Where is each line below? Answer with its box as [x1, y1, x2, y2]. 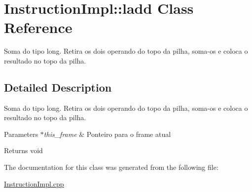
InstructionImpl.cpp [4, 178, 64, 189]
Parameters [4, 128, 38, 139]
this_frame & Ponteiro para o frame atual [43, 128, 171, 139]
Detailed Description [4, 79, 112, 95]
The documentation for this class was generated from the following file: [4, 162, 218, 172]
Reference [4, 17, 72, 37]
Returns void [4, 145, 43, 156]
